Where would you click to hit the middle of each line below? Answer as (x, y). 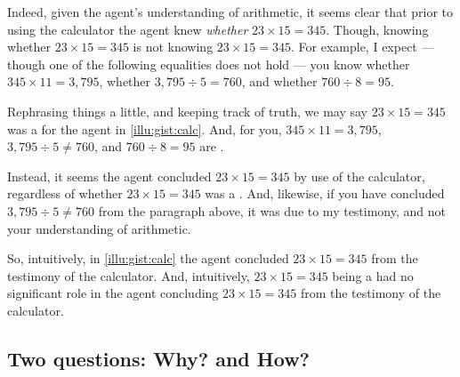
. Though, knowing (377, 29)
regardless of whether (65, 193)
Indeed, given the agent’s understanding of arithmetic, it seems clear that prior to (230, 12)
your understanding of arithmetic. (99, 228)
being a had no (373, 275)
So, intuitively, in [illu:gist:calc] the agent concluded (148, 258)
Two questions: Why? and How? (158, 358)
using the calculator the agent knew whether (128, 29)
